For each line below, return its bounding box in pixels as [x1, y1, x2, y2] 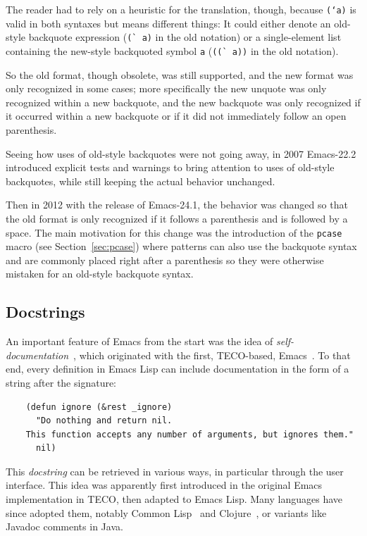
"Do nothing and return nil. [35, 416, 173, 426]
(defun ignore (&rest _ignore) [25, 401, 173, 412]
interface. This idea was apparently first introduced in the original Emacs [6, 478, 323, 492]
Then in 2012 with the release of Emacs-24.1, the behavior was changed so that [6, 197, 348, 212]
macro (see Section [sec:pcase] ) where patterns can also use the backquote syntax [6, 239, 357, 254]
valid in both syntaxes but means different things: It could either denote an [6, 15, 331, 30]
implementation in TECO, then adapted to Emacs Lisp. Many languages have [6, 492, 342, 506]
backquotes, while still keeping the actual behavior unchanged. [6, 173, 275, 188]
